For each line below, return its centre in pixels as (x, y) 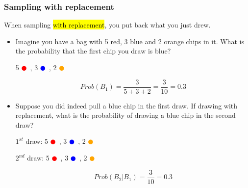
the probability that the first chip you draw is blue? (93, 51)
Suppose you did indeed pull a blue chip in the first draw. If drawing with (126, 105)
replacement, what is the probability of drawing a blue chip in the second (125, 115)
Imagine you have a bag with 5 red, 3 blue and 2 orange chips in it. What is (130, 41)
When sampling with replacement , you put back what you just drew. (107, 25)
